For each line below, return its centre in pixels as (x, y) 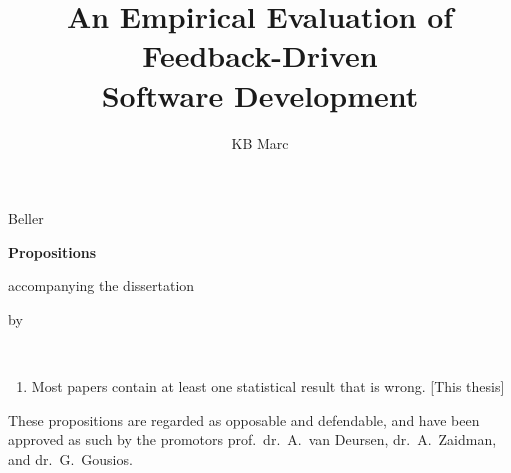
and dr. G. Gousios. (70, 458)
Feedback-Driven (260, 55)
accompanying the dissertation (101, 285)
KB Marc (260, 142)
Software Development (260, 94)
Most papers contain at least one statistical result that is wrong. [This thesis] (268, 386)
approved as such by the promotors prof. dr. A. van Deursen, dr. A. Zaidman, (252, 439)
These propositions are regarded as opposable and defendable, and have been (244, 419)
